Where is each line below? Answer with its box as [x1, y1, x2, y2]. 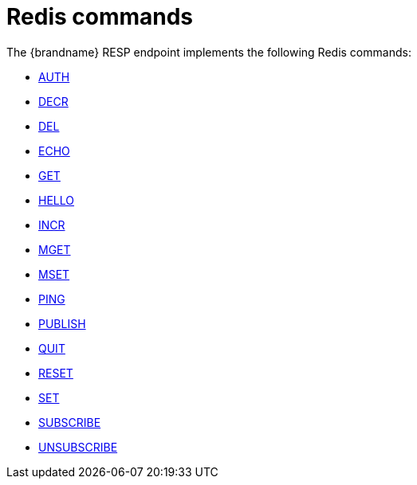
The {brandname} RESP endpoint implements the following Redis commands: [6, 45, 411, 59]
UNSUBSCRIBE [38, 440, 118, 454]
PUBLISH [38, 316, 86, 331]
